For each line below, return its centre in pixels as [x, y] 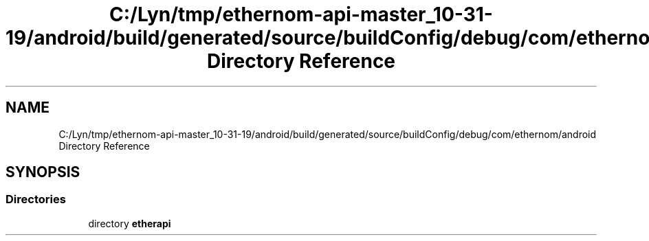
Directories [36, 199]
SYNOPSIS [43, 172]
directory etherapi [130, 223]
